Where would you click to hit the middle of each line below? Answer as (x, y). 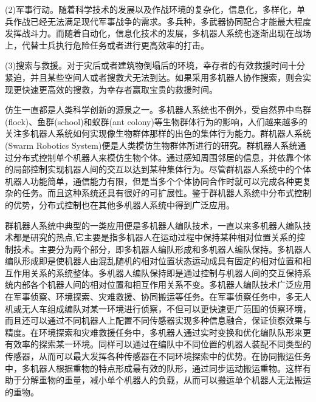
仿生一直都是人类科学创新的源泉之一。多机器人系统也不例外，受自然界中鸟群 (158, 110)
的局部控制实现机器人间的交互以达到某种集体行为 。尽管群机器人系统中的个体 (158, 169)
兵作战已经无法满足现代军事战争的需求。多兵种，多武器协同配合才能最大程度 (158, 21)
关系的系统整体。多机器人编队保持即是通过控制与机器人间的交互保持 (166, 272)
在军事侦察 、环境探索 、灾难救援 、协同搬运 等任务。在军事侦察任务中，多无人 (158, 297)
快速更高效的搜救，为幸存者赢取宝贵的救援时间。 (119, 89)
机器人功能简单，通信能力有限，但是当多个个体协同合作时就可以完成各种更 (154, 181)
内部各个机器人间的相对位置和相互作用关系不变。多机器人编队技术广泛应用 (162, 284)
